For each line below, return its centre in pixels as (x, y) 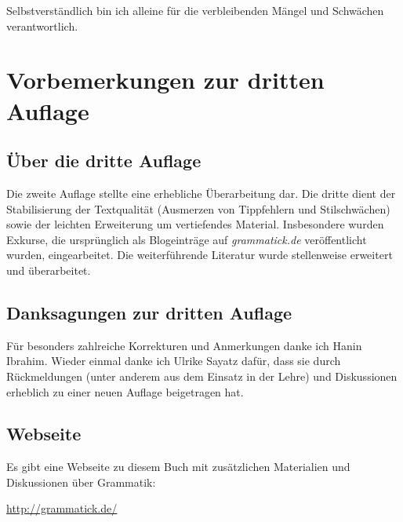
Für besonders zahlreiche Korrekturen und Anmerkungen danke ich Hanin (184, 345)
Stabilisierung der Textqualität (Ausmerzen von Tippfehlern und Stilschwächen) (198, 208)
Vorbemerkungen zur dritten (165, 80)
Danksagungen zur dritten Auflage (149, 312)
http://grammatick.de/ (62, 508)
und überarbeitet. (49, 270)
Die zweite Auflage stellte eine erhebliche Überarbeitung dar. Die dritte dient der (201, 193)
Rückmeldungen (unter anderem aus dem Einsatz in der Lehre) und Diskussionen (202, 376)
